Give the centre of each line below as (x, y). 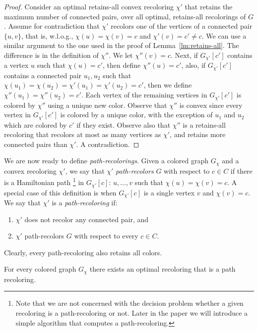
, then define (122, 65)
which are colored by (35, 124)
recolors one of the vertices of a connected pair (182, 26)
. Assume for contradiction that (52, 26)
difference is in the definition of (51, 55)
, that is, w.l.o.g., (47, 35)
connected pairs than (36, 144)
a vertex (16, 65)
